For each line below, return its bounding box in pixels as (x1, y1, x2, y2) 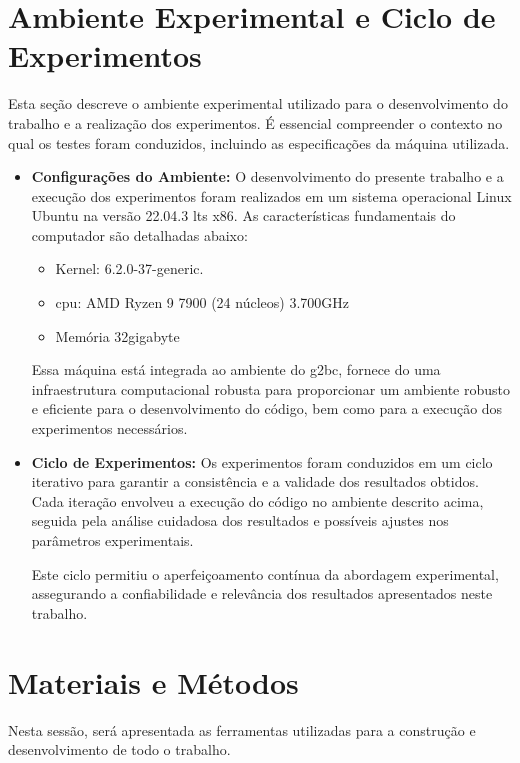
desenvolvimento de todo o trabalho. (8, 739, 231, 760)
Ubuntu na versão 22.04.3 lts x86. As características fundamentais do (31, 205, 456, 226)
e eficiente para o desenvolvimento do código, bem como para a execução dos (31, 398, 503, 419)
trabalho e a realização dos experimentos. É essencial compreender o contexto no (8, 112, 503, 133)
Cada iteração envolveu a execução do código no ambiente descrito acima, (31, 490, 484, 511)
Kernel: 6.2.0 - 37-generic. (55, 258, 204, 279)
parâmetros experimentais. (31, 530, 194, 550)
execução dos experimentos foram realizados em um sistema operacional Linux (31, 185, 512, 206)
